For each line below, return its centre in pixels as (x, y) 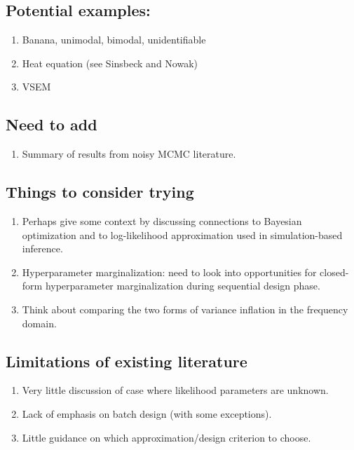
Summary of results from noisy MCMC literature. (129, 154)
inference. (42, 248)
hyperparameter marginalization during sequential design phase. (183, 286)
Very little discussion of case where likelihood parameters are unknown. (175, 390)
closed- (334, 272)
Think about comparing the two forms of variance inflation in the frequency (185, 309)
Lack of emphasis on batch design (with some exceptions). (147, 413)
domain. (39, 323)
